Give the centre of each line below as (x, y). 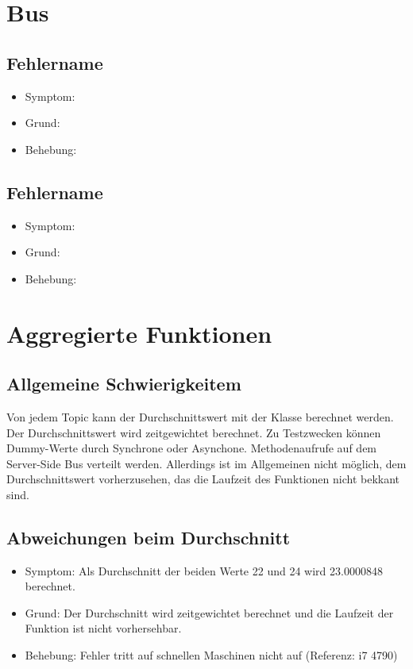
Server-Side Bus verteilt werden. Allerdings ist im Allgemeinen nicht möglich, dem (206, 463)
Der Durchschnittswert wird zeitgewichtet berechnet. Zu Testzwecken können (194, 432)
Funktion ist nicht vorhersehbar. (103, 628)
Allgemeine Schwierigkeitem (124, 384)
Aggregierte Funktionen (139, 333)
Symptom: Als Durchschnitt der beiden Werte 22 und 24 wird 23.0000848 (204, 570)
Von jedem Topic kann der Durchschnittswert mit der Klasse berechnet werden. (200, 416)
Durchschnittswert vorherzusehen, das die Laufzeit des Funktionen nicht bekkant (203, 479)
